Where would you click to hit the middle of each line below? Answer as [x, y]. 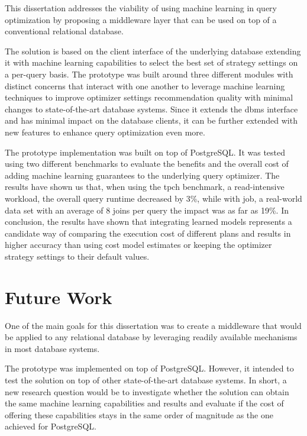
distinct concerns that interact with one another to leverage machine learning [145, 85]
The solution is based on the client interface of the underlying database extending [153, 51]
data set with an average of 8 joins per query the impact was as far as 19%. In [147, 210]
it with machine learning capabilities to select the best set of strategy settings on [151, 62]
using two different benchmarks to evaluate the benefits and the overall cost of [147, 164]
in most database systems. [52, 348]
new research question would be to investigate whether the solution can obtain [147, 391]
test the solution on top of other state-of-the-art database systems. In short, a [146, 380]
